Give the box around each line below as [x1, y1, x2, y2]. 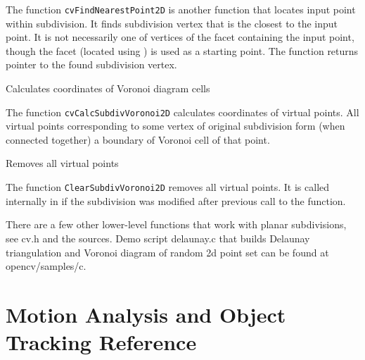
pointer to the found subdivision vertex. [6, 57, 177, 72]
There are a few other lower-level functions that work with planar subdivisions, [6, 217, 347, 232]
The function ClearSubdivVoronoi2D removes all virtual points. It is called [6, 180, 330, 194]
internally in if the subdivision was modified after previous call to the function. [6, 193, 346, 208]
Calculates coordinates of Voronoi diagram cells [6, 81, 210, 96]
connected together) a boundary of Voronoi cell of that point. [6, 132, 270, 147]
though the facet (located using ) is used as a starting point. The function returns [6, 43, 359, 58]
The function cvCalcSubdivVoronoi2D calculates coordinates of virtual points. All [6, 104, 359, 119]
